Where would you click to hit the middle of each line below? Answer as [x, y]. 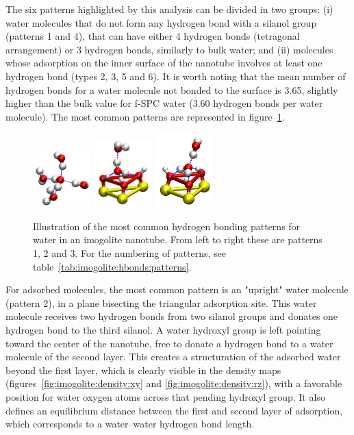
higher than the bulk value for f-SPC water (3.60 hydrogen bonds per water [164, 103]
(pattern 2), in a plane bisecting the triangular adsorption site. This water [161, 302]
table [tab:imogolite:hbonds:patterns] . [112, 266]
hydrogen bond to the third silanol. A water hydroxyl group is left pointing [163, 330]
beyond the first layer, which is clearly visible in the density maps [143, 370]
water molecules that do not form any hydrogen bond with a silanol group [161, 22]
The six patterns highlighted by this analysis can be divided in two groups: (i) [169, 9]
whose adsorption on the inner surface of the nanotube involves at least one [164, 63]
